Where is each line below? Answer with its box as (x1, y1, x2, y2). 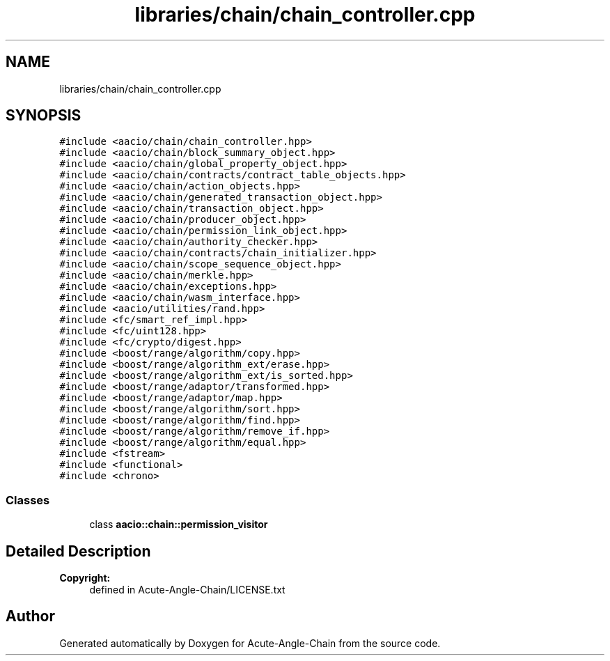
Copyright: (59, 572, 111, 584)
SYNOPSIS (6, 107, 81, 125)
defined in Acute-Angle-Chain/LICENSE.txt (89, 584, 286, 596)
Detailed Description (6, 542, 151, 560)
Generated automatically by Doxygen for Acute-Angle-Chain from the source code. (59, 637, 441, 649)
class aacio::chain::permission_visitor (89, 518, 268, 531)
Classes (6, 492, 50, 507)
